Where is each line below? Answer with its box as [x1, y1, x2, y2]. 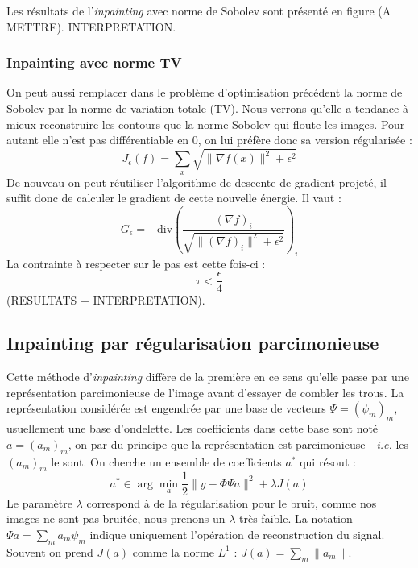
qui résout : [300, 453, 356, 470]
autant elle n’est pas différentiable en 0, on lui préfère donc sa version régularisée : [6, 131, 412, 148]
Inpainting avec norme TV [6, 52, 182, 73]
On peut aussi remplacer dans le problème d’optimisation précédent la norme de [6, 84, 403, 101]
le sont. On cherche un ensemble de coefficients [51, 453, 282, 470]
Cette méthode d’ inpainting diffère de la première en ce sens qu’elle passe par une [6, 368, 409, 385]
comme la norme [132, 543, 214, 560]
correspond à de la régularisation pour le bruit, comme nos [86, 494, 377, 511]
